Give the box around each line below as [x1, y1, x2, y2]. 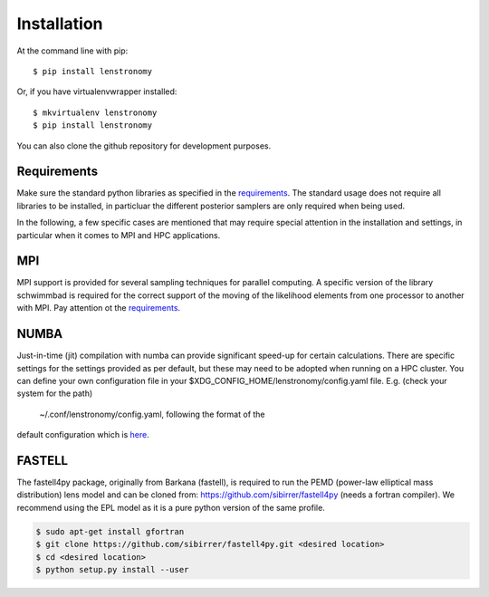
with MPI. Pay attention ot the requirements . [16, 303, 181, 313]
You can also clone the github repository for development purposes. [16, 140, 272, 151]
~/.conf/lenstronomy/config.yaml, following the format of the [39, 409, 266, 419]
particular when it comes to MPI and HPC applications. [16, 229, 221, 240]
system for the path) [16, 388, 93, 399]
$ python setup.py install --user [35, 564, 189, 574]
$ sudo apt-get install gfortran [35, 526, 185, 536]
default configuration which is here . [16, 429, 149, 440]
